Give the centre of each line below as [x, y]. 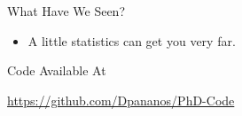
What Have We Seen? [66, 11]
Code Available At [57, 70]
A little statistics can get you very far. [132, 40]
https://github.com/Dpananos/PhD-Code [121, 100]
